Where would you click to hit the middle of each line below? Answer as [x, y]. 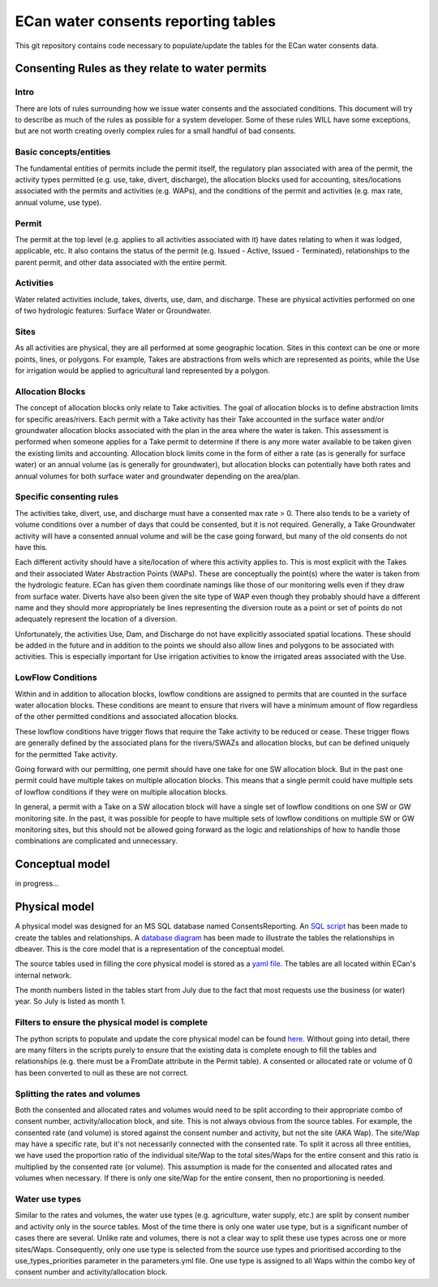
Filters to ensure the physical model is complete [112, 1022]
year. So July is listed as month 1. [70, 1001]
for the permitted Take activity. [66, 754]
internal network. [43, 975]
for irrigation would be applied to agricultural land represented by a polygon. [143, 370]
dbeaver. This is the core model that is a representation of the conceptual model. [150, 949]
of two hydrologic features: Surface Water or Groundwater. [113, 311]
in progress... [37, 884]
